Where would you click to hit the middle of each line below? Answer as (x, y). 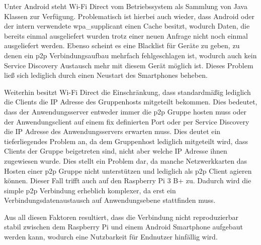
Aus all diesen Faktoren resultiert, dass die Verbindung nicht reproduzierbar (121, 217)
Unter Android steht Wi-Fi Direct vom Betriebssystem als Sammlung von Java (126, 6)
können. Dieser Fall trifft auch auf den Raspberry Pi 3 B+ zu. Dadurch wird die (128, 180)
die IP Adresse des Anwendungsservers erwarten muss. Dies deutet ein (112, 131)
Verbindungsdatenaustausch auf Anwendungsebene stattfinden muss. (110, 200)
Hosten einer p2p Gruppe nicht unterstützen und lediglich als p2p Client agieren (128, 170)
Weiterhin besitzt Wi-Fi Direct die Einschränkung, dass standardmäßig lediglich (127, 92)
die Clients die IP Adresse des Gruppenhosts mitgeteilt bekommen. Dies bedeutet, (131, 102)
